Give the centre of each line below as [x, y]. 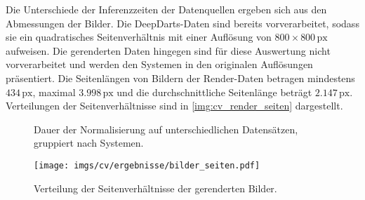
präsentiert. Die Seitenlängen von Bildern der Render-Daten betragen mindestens [180, 78]
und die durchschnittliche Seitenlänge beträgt [214, 92]
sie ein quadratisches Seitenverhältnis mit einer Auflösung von [139, 37]
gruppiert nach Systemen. [89, 143]
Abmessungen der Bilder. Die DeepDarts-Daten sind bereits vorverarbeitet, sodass [182, 23]
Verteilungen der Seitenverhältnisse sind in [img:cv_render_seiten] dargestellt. [174, 106]
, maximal [54, 92]
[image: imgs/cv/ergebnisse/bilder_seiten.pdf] [147, 165]
